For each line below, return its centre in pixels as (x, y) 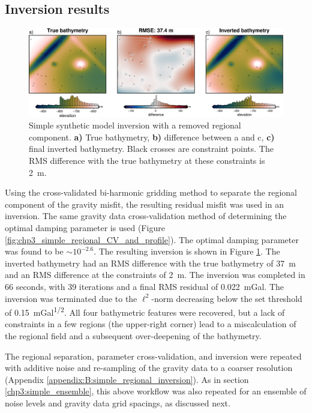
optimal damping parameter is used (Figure (85, 227)
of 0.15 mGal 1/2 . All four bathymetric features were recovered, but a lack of (145, 311)
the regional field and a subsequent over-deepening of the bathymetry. (133, 335)
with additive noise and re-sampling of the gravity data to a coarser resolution (149, 368)
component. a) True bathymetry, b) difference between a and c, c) (152, 137)
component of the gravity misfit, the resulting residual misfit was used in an (144, 204)
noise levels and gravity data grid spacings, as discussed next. (118, 402)
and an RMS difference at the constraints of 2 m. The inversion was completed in (155, 275)
